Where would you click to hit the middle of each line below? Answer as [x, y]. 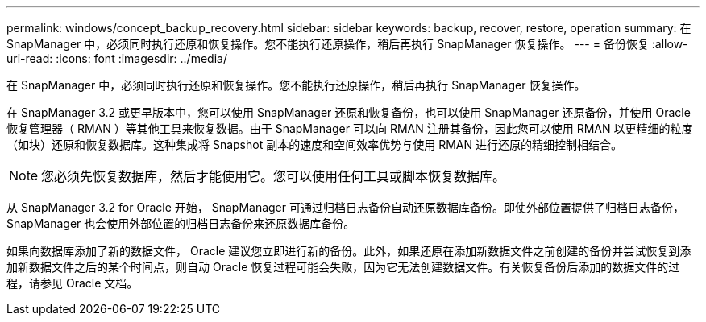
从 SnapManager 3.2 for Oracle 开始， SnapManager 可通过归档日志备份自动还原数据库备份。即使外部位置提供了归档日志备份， [345, 207]
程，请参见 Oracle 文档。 [73, 283]
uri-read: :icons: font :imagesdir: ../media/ [117, 58]
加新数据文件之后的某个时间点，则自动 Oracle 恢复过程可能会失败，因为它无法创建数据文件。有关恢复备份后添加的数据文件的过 [343, 267]
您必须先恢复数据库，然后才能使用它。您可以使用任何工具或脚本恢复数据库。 [274, 176]
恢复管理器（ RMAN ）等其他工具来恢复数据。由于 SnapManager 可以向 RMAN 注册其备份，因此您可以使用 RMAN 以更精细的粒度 [350, 128]
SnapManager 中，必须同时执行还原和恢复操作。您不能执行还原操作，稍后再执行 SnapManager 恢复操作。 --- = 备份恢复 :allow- [347, 44]
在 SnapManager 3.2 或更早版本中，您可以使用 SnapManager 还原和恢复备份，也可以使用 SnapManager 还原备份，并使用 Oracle [349, 112]
